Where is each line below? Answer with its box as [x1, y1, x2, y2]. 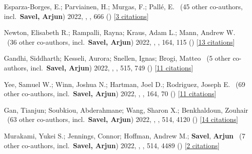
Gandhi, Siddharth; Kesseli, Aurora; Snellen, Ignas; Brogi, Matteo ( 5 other [4, 53, 231, 63]
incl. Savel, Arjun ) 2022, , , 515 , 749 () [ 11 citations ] [30, 62, 194, 72]
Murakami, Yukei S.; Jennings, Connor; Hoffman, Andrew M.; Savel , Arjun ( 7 [4, 130, 246, 140]
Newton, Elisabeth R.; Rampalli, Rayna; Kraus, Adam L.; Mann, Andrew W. [4, 27, 235, 37]
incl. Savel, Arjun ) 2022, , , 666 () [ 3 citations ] [4, 11, 149, 21]
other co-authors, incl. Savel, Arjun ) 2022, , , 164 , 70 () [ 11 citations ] [4, 88, 216, 99]
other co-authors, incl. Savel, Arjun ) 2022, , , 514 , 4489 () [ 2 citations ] [4, 140, 220, 150]
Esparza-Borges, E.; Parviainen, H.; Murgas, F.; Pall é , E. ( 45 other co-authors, [4, 1, 243, 11]
